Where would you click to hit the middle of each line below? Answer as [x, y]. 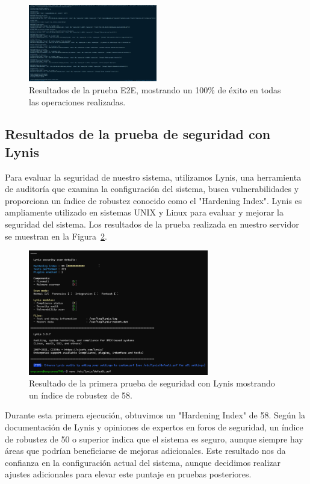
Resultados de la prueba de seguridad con [138, 134]
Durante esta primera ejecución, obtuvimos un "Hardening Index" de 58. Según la [155, 415]
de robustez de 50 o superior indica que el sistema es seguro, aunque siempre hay [154, 439]
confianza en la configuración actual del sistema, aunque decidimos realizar [143, 462]
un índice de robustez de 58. [81, 395]
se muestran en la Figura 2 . [56, 236]
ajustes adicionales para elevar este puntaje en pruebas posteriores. [128, 474]
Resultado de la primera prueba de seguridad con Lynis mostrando [152, 383]
